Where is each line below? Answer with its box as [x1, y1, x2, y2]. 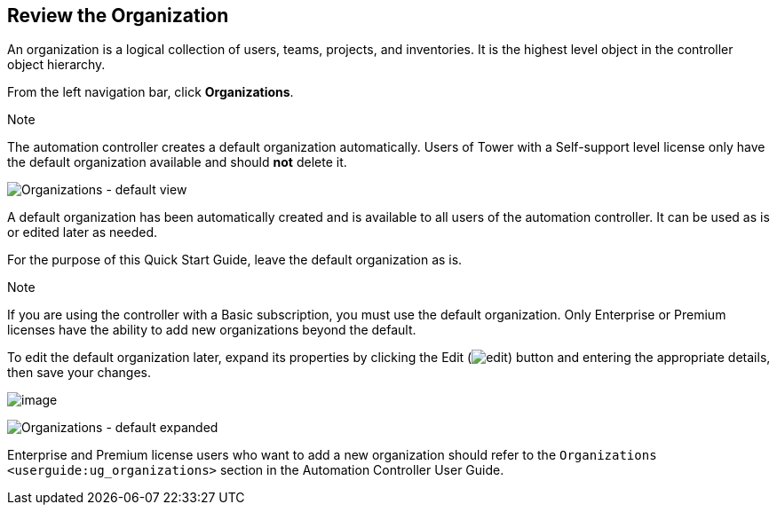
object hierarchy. [7, 57, 106, 73]
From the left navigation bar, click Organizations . [7, 84, 294, 100]
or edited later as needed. [7, 224, 158, 240]
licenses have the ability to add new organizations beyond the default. [7, 322, 416, 338]
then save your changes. [7, 365, 152, 381]
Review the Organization [7, 4, 229, 27]
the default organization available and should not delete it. [7, 154, 347, 170]
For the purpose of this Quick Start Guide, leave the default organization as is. [7, 252, 463, 268]
